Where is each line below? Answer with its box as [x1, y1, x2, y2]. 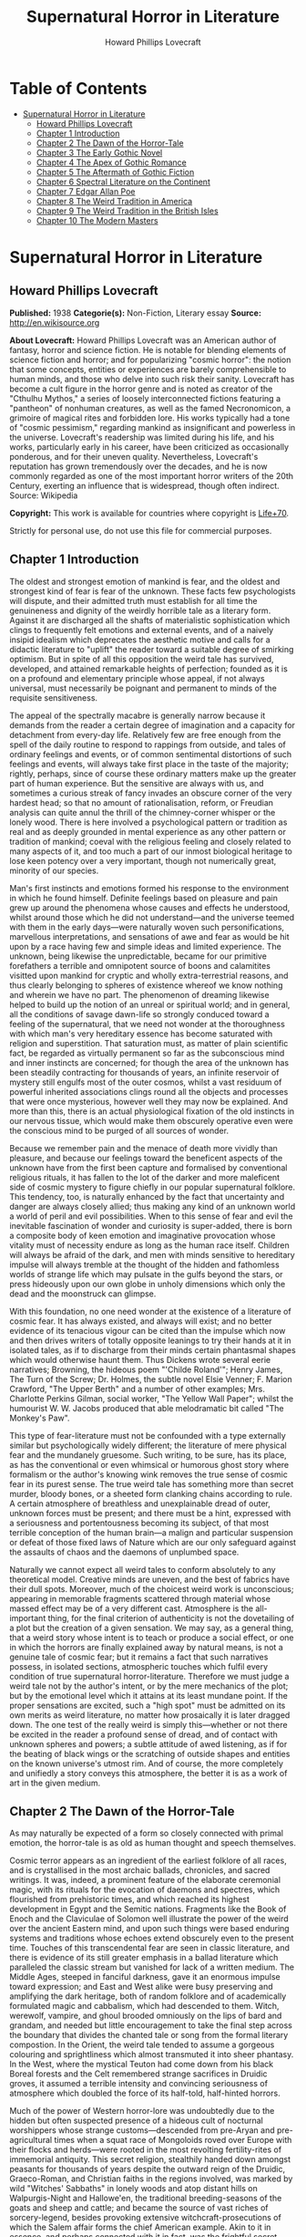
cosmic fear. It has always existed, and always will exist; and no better [9, 1316, 272, 1327]
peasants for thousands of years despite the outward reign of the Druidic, [9, 2164, 286, 2175]
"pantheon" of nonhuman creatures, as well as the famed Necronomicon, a [9, 402, 291, 413]
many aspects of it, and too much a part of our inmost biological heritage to [9, 846, 293, 857]
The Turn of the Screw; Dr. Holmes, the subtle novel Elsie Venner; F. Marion [9, 1373, 293, 1384]
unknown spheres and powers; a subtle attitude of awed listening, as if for [9, 1738, 288, 1749]
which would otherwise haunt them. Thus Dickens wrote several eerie [9, 1354, 271, 1365]
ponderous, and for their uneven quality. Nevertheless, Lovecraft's [9, 451, 259, 462]
